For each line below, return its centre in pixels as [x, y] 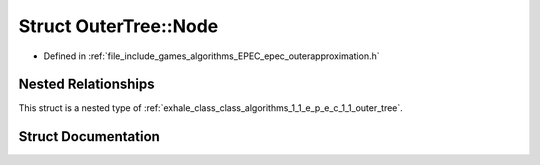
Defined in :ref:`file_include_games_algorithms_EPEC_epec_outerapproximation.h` [211, 56]
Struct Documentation [89, 136]
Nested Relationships [86, 84]
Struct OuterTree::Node [118, 26]
